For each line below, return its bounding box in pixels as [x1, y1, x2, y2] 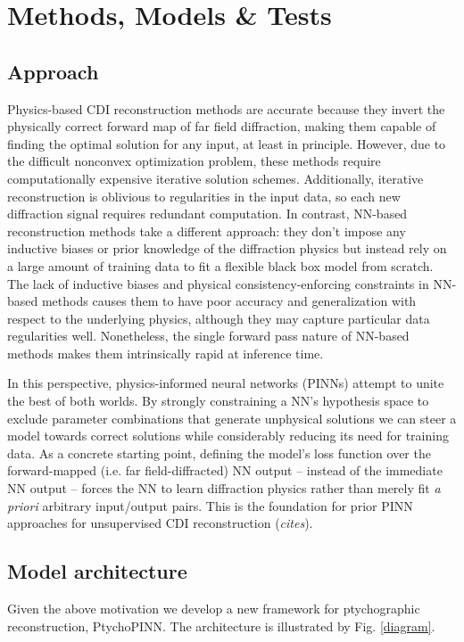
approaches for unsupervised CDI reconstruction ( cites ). [7, 514, 313, 532]
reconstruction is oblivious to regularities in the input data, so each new [7, 186, 401, 205]
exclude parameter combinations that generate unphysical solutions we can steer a [7, 408, 457, 427]
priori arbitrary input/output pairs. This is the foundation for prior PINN [7, 496, 413, 514]
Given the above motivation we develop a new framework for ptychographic [7, 599, 420, 618]
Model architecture [7, 557, 187, 585]
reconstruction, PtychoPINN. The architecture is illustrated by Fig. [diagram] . [7, 616, 435, 635]
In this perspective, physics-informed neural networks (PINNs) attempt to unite [7, 374, 444, 392]
